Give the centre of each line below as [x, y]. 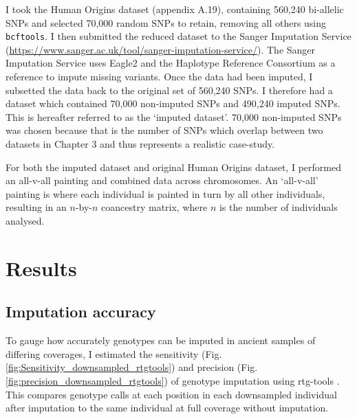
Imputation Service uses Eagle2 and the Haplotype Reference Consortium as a [171, 63]
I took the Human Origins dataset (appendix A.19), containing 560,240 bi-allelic [175, 9]
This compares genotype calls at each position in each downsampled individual [171, 394]
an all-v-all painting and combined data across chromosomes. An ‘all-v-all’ [162, 180]
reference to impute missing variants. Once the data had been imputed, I [159, 77]
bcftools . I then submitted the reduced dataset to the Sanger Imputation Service [178, 36]
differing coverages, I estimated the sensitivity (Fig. [114, 353]
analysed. [25, 220]
